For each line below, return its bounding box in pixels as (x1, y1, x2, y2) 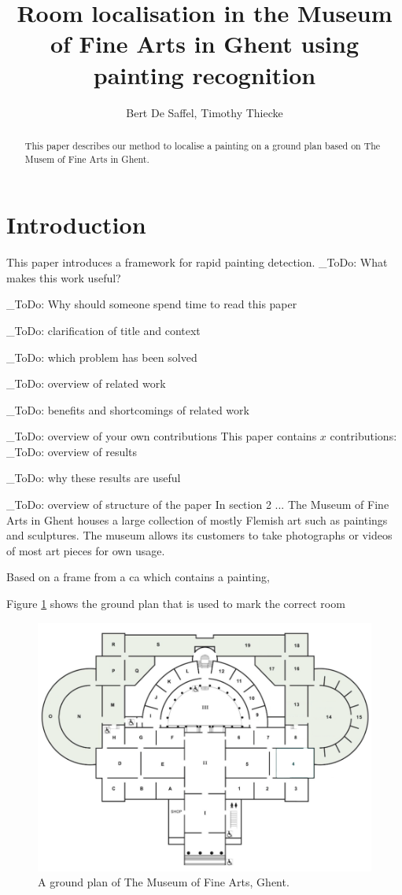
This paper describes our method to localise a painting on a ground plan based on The (24, 138, 381, 152)
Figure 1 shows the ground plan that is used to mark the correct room (6, 595, 345, 612)
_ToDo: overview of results (6, 443, 138, 459)
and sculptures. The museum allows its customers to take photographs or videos (6, 527, 393, 543)
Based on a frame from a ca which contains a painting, (6, 569, 270, 585)
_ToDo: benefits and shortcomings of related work (6, 401, 249, 418)
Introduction (6, 208, 146, 241)
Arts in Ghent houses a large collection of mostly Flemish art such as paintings (6, 511, 388, 528)
